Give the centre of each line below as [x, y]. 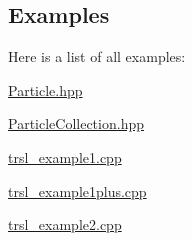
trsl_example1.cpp [65, 156]
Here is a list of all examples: [97, 56]
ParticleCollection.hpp [76, 123]
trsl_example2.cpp [65, 224]
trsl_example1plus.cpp [77, 190]
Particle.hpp [45, 89]
